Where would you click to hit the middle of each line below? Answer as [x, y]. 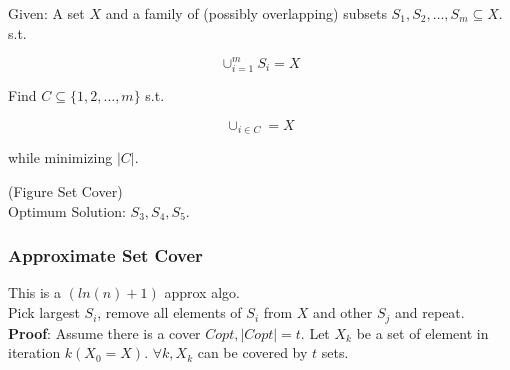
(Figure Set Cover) [65, 191]
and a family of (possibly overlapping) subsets [246, 13]
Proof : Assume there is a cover [104, 332]
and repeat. [430, 312]
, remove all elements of [169, 312]
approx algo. [202, 292]
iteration [34, 352]
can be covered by [252, 352]
